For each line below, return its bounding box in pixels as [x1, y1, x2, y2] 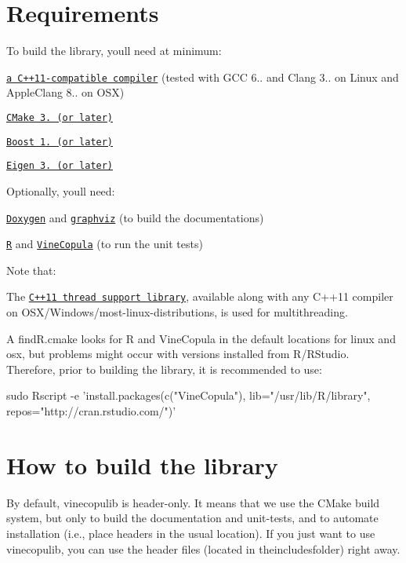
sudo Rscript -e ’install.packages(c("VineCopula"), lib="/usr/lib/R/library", [6, 387, 371, 404]
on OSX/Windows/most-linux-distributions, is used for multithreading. [6, 304, 348, 320]
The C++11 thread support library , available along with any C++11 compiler [6, 288, 393, 305]
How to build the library [6, 448, 278, 481]
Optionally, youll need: [6, 182, 115, 199]
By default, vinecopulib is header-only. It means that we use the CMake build [6, 494, 380, 510]
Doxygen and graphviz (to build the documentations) [6, 209, 264, 225]
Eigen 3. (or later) [6, 160, 114, 172]
